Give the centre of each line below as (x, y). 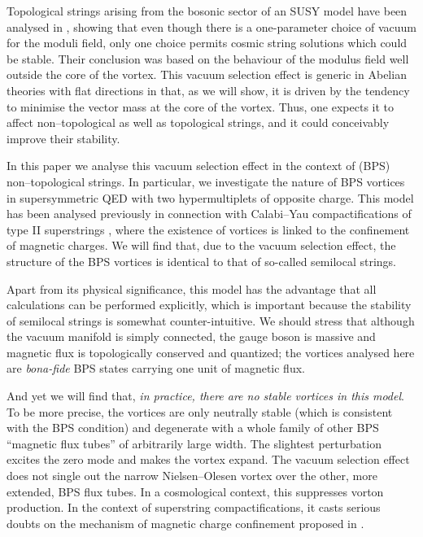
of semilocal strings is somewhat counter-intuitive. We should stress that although (211, 320)
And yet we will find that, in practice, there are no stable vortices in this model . (205, 396)
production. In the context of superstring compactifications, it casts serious (194, 507)
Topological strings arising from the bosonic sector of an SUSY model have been (207, 11)
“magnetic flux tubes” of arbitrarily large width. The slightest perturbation (194, 443)
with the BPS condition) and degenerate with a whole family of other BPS (193, 428)
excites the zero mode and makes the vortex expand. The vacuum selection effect (208, 459)
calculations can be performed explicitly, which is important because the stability (209, 305)
